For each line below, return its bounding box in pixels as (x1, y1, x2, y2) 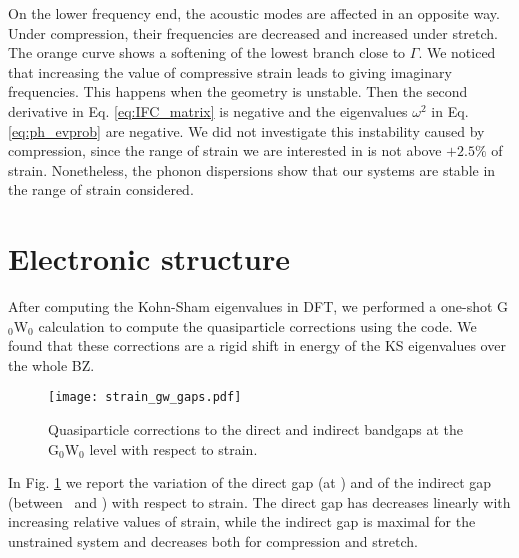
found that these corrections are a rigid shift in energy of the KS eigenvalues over (8, 335, 506, 356)
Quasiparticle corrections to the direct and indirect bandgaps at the (48, 419, 464, 440)
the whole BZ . (8, 354, 95, 375)
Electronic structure (8, 238, 291, 279)
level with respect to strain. (89, 438, 258, 459)
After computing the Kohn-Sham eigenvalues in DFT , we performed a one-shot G (8, 296, 509, 317)
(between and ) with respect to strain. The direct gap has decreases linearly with (8, 491, 511, 512)
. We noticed (418, 42, 496, 63)
